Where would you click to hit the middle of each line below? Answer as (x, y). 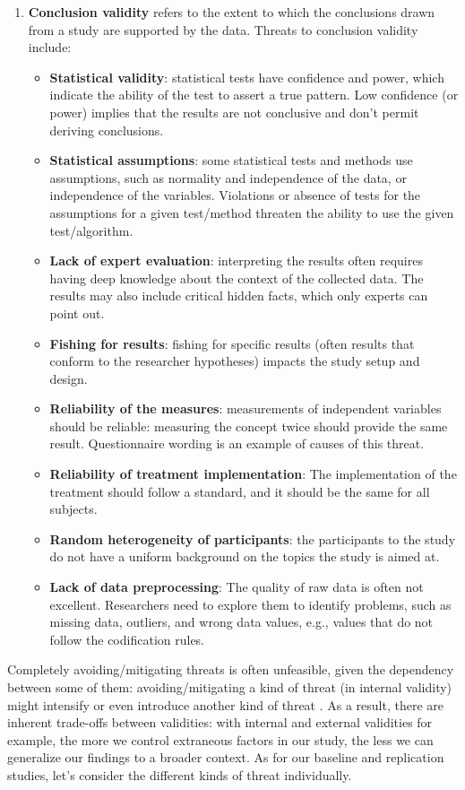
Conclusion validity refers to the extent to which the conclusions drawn (232, 12)
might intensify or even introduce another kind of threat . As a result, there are (226, 704)
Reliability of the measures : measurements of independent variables (245, 408)
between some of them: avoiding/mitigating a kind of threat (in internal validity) (230, 687)
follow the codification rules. (127, 639)
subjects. (73, 509)
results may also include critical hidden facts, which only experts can (239, 295)
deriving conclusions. (107, 130)
